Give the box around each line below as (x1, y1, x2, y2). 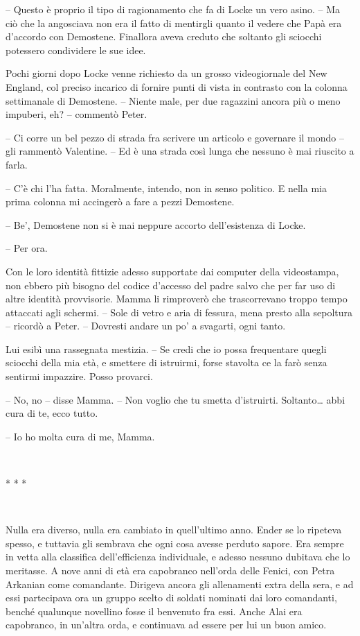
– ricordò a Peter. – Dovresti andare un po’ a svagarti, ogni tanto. (6, 318, 286, 333)
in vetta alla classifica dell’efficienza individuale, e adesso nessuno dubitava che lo (6, 549, 350, 564)
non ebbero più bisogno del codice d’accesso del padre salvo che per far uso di (6, 277, 336, 292)
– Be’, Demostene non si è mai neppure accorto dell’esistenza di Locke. (6, 217, 306, 232)
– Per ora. (6, 241, 48, 255)
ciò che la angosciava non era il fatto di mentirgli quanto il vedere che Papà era (6, 15, 342, 30)
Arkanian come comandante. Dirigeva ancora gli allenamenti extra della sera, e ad (6, 576, 354, 591)
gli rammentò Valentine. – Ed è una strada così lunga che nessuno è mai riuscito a (6, 144, 354, 158)
